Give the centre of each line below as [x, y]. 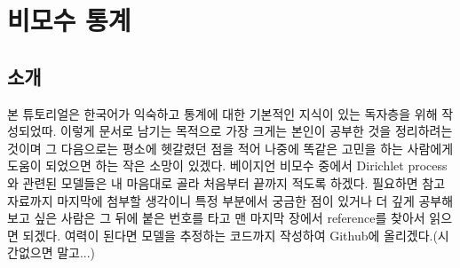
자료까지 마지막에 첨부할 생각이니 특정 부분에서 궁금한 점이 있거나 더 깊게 [211, 200]
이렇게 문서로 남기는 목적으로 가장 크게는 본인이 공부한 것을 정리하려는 [257, 131]
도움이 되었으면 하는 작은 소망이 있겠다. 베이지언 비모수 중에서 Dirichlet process [227, 166]
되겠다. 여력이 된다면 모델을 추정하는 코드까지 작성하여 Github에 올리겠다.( [230, 235]
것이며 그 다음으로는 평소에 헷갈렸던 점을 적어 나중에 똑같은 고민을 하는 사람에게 [230, 148]
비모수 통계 [69, 20]
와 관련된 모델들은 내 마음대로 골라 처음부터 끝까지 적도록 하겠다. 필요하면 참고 [226, 182]
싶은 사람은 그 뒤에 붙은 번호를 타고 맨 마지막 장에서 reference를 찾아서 [230, 218]
